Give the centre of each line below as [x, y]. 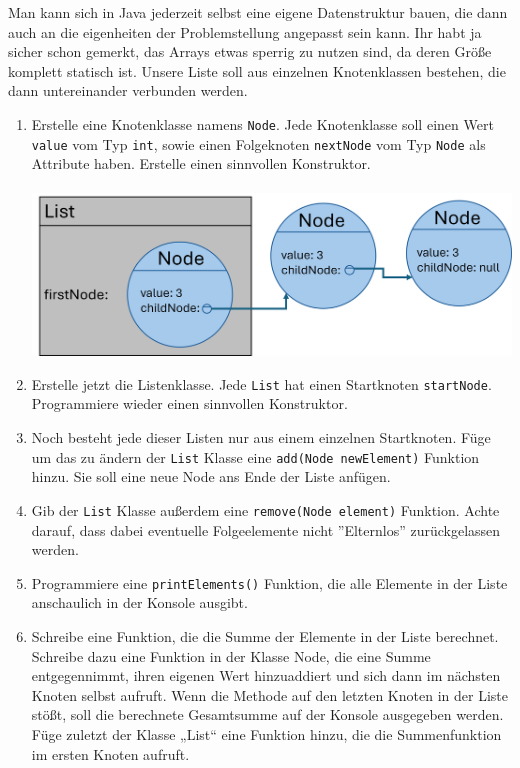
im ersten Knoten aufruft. [110, 753]
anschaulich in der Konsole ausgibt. [139, 602]
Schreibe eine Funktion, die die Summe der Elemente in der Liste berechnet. [265, 635]
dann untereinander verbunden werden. [128, 90]
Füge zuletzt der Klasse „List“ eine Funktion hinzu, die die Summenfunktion [266, 733]
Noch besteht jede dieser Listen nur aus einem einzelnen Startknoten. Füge [261, 437]
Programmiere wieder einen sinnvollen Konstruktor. [189, 403]
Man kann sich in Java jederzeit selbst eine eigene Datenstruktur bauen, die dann [258, 12]
